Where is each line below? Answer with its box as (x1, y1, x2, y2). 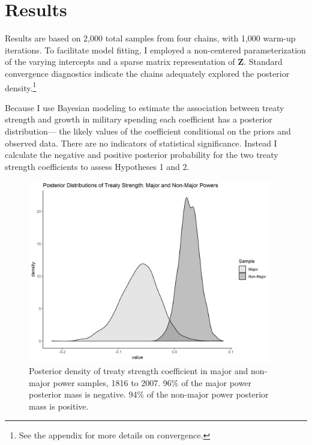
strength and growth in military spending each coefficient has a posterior (5, 113, 272, 126)
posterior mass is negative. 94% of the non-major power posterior (29, 388, 269, 401)
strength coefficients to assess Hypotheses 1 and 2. (5, 160, 190, 172)
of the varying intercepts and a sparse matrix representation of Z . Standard (5, 55, 283, 68)
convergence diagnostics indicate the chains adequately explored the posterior (5, 67, 290, 79)
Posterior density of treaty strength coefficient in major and (29, 365, 248, 377)
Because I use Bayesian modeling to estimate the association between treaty (5, 101, 284, 114)
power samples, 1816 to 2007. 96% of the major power (53, 376, 251, 389)
